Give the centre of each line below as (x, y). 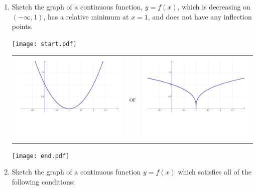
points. (22, 26)
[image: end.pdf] (41, 156)
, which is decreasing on (214, 6)
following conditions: (43, 181)
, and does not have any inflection (200, 16)
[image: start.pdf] (44, 44)
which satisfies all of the (215, 172)
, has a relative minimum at (86, 16)
